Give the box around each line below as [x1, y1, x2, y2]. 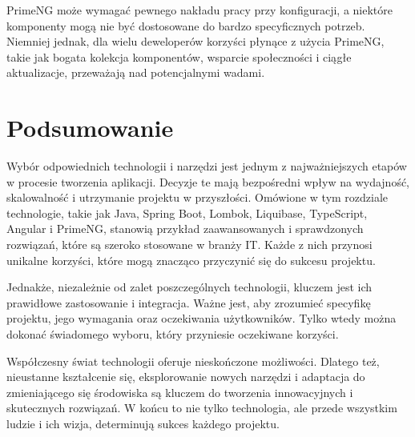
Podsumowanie [6, 111, 174, 144]
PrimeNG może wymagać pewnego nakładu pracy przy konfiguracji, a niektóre [6, 2, 393, 18]
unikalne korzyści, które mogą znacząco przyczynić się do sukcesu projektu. [6, 251, 376, 268]
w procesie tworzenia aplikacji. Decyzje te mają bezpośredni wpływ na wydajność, [6, 173, 410, 190]
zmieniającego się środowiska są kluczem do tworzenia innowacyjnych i [6, 383, 353, 400]
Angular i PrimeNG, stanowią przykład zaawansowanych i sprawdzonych [6, 220, 364, 237]
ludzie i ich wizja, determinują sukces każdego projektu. [6, 415, 280, 431]
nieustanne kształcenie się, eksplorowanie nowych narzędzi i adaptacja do [6, 368, 365, 385]
